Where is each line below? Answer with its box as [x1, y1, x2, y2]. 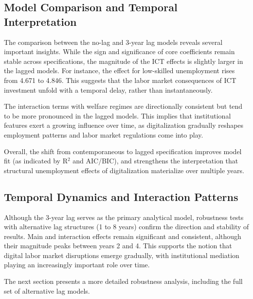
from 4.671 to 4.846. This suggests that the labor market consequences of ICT [4, 75, 236, 85]
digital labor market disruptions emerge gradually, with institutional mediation [4, 250, 239, 260]
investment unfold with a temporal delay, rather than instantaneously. [4, 84, 213, 95]
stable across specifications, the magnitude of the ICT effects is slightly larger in [4, 56, 243, 66]
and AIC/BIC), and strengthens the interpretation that [72, 156, 238, 166]
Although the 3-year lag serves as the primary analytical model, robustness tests [4, 212, 244, 222]
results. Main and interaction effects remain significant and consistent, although [4, 231, 241, 241]
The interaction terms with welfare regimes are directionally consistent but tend [4, 101, 243, 111]
